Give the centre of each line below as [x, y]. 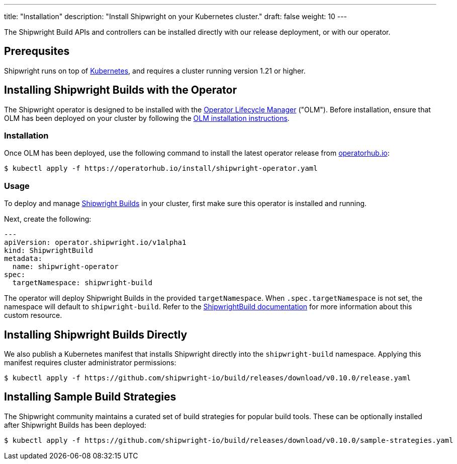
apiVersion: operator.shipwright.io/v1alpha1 [95, 243]
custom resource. [33, 315]
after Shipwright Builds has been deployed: [75, 425]
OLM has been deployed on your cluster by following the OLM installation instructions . [147, 118]
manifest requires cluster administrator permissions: [90, 363]
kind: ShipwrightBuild [49, 251]
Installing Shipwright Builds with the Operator [121, 90]
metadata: [23, 259]
